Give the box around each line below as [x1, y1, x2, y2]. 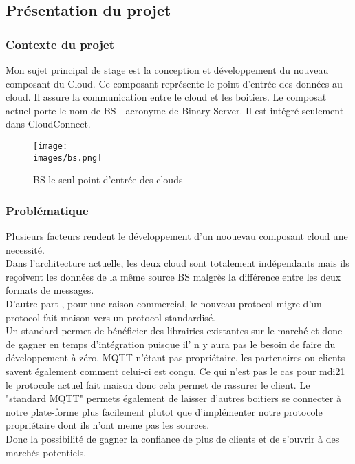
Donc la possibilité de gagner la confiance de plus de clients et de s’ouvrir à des [6, 432, 340, 445]
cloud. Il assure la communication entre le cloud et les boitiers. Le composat [6, 90, 327, 104]
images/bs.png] [33, 152, 103, 163]
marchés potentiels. [6, 445, 87, 459]
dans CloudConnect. [6, 117, 91, 131]
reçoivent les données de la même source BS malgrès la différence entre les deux [6, 269, 341, 283]
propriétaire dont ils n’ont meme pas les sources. [6, 418, 210, 432]
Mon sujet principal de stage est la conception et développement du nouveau [6, 63, 329, 77]
